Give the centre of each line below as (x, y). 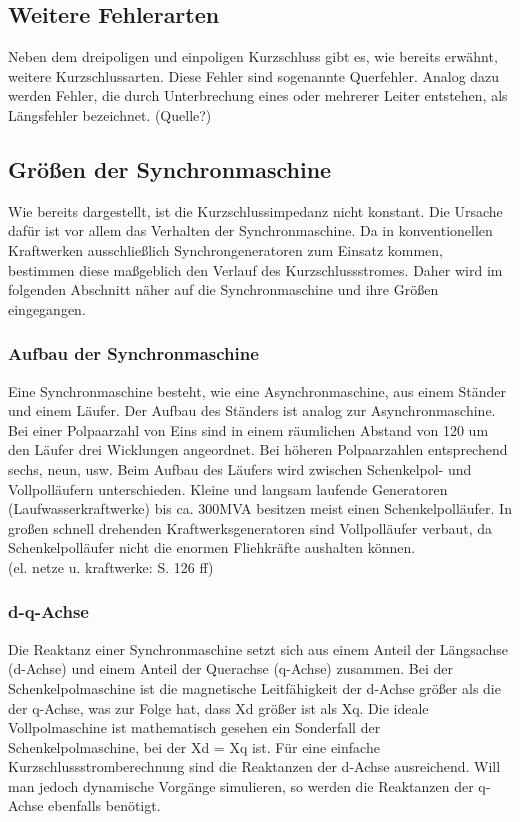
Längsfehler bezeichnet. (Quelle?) (110, 114)
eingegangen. (47, 308)
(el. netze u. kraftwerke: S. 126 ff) (111, 566)
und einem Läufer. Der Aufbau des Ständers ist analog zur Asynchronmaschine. (252, 410)
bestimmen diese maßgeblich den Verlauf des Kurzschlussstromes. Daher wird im (255, 269)
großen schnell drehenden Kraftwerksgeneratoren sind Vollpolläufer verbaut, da (250, 527)
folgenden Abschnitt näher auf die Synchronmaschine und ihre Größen (223, 289)
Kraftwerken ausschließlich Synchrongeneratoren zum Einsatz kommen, (226, 249)
